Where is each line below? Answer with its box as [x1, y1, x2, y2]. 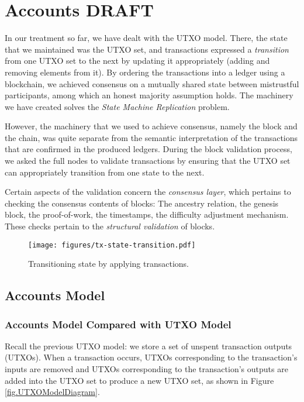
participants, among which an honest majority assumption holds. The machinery [5, 89, 293, 101]
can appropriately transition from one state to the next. [5, 166, 205, 178]
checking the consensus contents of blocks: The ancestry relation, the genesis [5, 197, 279, 209]
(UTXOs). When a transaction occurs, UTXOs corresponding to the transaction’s [5, 351, 298, 363]
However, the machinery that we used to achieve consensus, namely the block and [5, 120, 298, 132]
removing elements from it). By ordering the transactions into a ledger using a [5, 66, 285, 78]
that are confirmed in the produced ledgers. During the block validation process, [5, 143, 292, 155]
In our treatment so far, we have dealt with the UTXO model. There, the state [5, 32, 288, 44]
